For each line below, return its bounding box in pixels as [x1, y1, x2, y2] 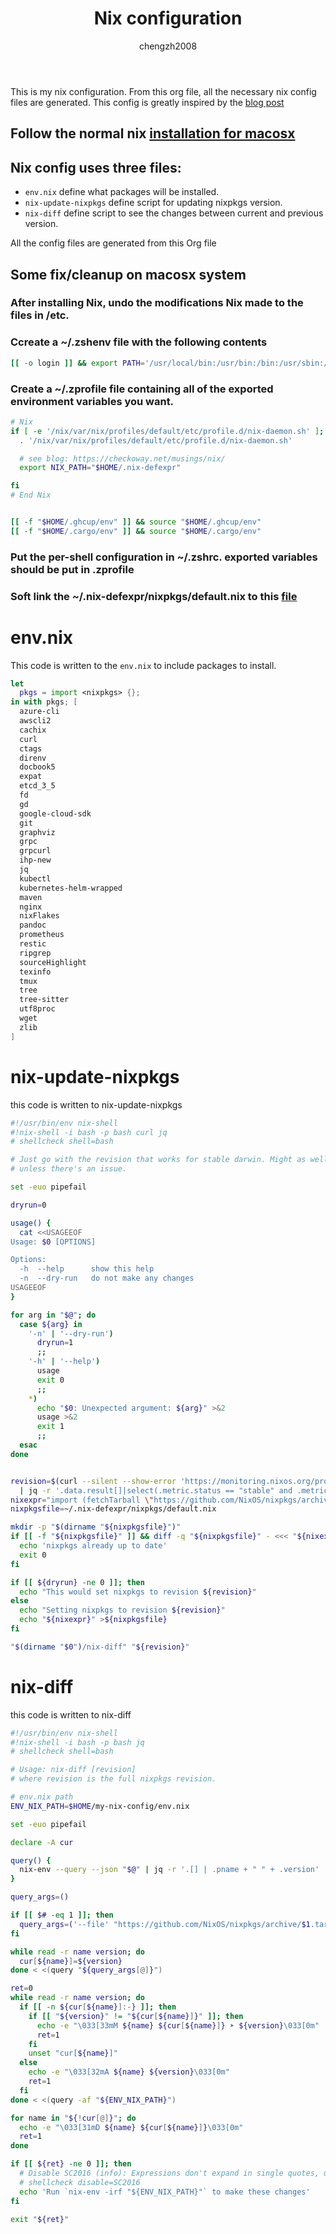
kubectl [19, 873, 52, 884]
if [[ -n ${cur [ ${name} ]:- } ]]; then [19, 2002, 177, 2012]
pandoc [19, 920, 47, 931]
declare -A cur [10, 1837, 74, 1847]
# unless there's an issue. [10, 1164, 128, 1174]
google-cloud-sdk [19, 808, 92, 819]
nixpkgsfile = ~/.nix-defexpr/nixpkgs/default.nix [10, 1504, 217, 1514]
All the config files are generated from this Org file [10, 237, 217, 249]
